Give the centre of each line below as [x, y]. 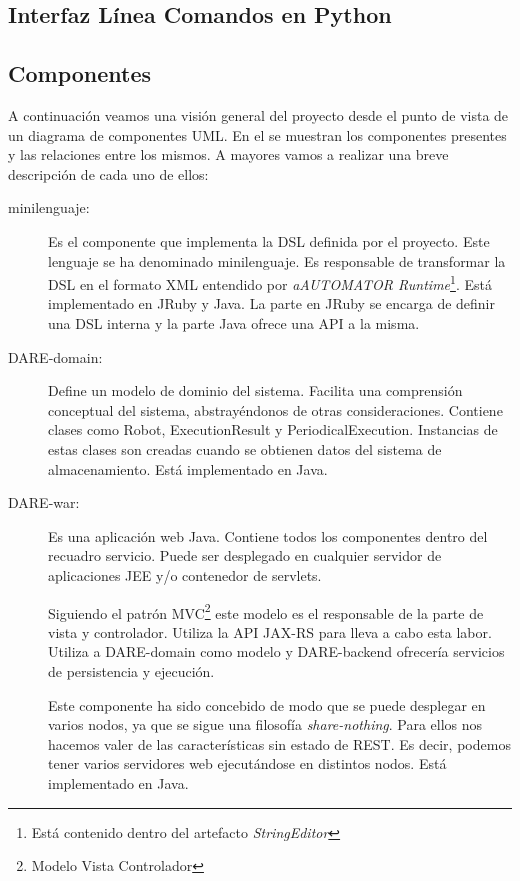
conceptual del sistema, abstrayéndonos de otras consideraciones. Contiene [275, 409]
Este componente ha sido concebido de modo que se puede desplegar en [267, 704]
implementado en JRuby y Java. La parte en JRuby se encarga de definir [272, 303]
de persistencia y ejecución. [131, 670]
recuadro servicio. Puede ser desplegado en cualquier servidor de [245, 555]
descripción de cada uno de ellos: [108, 173]
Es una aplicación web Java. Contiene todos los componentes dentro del [268, 535]
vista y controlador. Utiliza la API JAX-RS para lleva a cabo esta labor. [270, 631]
